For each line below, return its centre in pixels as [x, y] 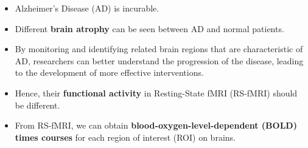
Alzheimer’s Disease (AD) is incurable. [87, 8]
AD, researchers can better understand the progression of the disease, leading [159, 60]
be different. [37, 105]
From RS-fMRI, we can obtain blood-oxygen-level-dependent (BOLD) [156, 125]
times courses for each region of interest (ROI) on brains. [125, 137]
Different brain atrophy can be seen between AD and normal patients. [149, 28]
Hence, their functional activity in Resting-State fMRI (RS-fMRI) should [156, 92]
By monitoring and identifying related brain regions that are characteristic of [159, 49]
